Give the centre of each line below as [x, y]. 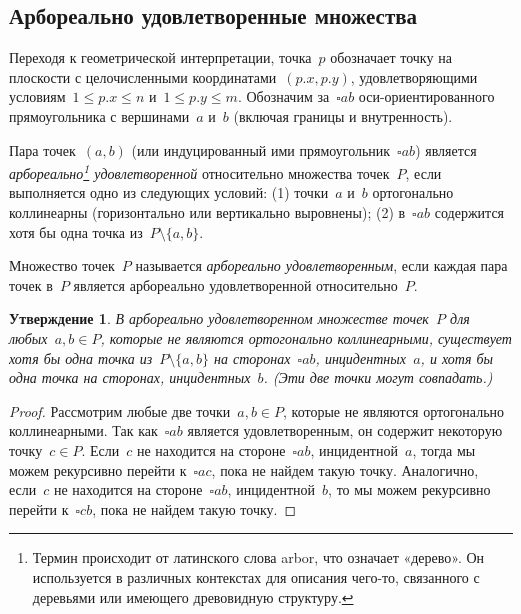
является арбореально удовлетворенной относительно [235, 284]
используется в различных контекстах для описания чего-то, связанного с [256, 576]
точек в [31, 284]
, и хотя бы [457, 357]
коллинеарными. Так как [83, 430]
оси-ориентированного [426, 96]
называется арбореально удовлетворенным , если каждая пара [321, 265]
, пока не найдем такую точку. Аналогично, [345, 469]
